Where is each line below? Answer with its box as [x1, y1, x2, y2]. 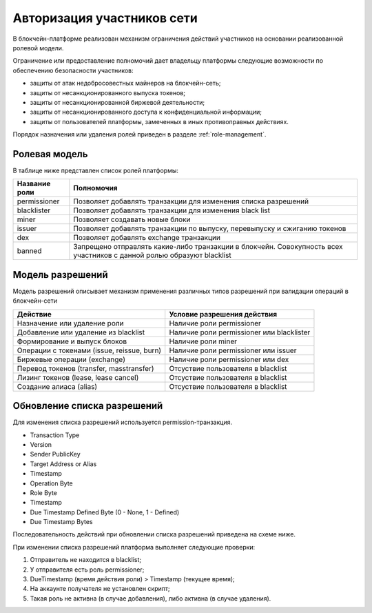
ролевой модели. [12, 43, 64, 52]
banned [17, 246, 42, 256]
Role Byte [30, 488, 58, 496]
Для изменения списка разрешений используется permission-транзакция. [12, 418, 233, 427]
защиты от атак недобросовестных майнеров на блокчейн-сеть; [30, 79, 221, 88]
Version [30, 440, 52, 448]
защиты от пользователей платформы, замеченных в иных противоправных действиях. [30, 117, 289, 125]
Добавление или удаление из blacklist [17, 328, 145, 337]
